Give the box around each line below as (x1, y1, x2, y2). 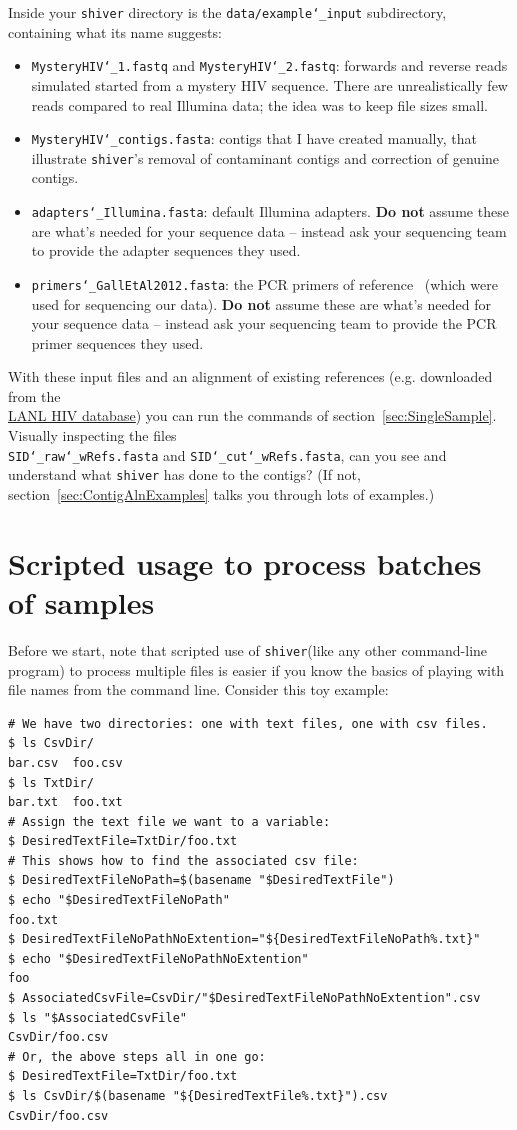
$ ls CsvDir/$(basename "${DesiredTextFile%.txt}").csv (8, 1089, 388, 1103)
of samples (8, 581, 155, 622)
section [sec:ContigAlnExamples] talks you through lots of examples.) (8, 483, 435, 504)
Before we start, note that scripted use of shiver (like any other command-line (8, 639, 488, 660)
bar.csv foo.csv (8, 755, 123, 770)
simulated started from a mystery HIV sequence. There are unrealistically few (31, 74, 508, 95)
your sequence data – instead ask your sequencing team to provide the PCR (31, 313, 497, 334)
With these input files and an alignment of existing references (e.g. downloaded (8, 366, 493, 387)
